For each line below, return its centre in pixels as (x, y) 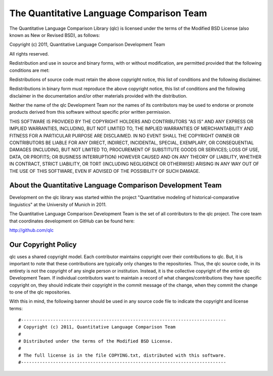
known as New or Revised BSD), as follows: (55, 35)
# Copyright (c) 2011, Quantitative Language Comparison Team (97, 327)
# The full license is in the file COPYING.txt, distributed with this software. (122, 356)
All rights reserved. (29, 54)
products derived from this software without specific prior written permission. (90, 112)
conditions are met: (30, 70)
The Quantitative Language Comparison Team (108, 13)
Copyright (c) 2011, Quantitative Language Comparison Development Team (87, 44)
